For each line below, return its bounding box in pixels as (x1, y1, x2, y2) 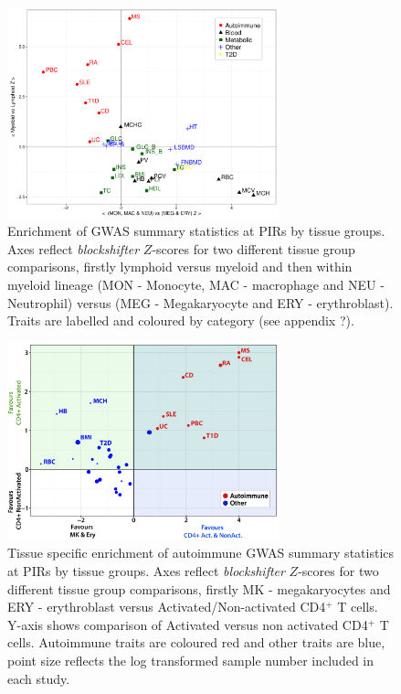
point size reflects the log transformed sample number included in (7, 650, 375, 669)
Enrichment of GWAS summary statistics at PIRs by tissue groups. (7, 221, 385, 240)
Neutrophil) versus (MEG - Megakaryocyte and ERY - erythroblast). (7, 293, 394, 312)
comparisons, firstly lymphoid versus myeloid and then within (7, 257, 353, 276)
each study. (7, 668, 70, 688)
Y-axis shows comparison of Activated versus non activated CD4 (7, 614, 368, 634)
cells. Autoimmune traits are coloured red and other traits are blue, (7, 633, 385, 652)
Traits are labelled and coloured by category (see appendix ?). (7, 311, 354, 330)
